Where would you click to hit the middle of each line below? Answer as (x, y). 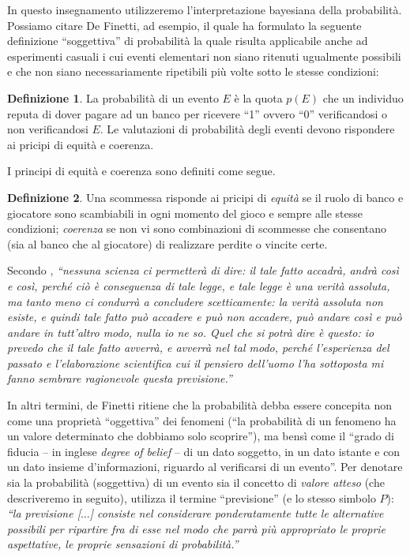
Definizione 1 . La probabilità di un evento (113, 97)
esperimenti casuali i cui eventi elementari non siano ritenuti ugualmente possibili (204, 56)
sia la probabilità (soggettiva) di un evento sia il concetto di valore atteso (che (196, 482)
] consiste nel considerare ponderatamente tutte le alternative (237, 513)
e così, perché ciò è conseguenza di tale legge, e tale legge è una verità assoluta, (199, 285)
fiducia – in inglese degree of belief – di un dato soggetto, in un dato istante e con (204, 451)
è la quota (258, 97)
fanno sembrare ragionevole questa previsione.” (120, 378)
